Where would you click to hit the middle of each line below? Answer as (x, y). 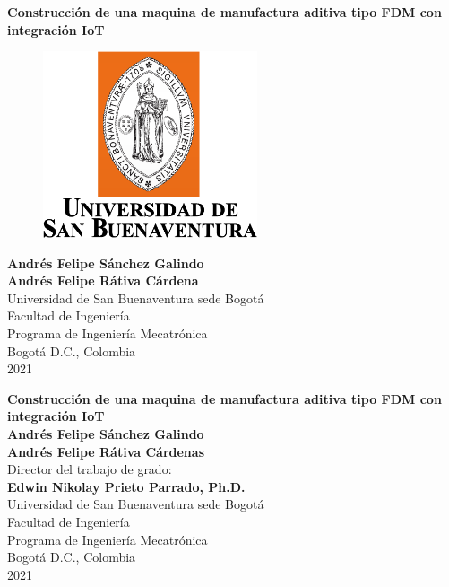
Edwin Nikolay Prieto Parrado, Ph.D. (126, 486)
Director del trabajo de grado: (90, 469)
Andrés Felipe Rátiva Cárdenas (106, 451)
